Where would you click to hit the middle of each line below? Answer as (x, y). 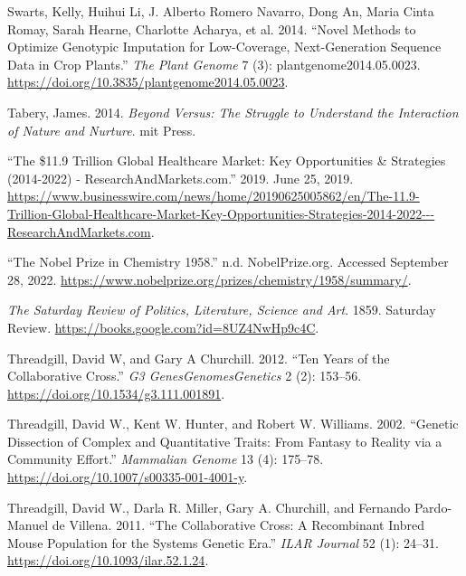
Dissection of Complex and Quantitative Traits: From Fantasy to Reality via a (225, 441)
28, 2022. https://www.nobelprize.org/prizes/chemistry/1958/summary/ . (209, 279)
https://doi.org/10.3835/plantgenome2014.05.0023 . (148, 82)
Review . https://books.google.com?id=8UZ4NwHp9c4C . (163, 327)
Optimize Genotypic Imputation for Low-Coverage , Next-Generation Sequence (224, 47)
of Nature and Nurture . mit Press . (102, 130)
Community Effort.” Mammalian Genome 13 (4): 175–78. (166, 459)
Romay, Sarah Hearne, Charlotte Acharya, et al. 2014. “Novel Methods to (212, 28)
